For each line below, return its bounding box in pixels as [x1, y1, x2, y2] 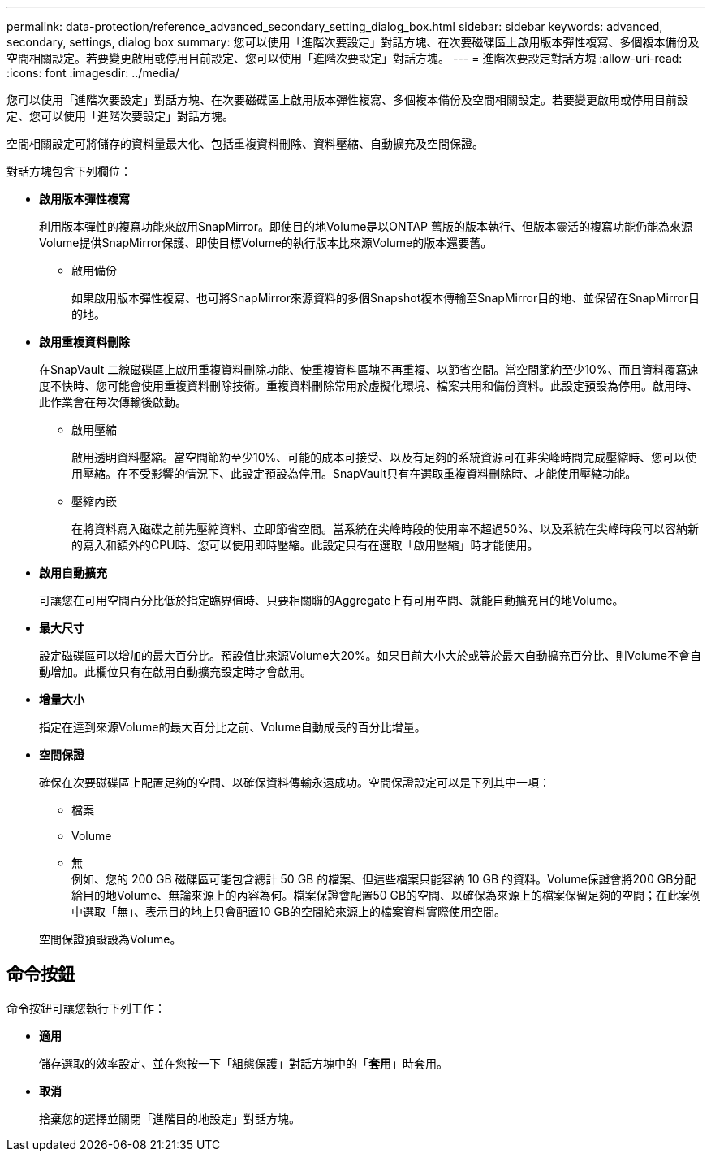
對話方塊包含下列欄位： [6, 164, 131, 178]
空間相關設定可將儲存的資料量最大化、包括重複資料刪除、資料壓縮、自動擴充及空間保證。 [6, 137, 484, 150]
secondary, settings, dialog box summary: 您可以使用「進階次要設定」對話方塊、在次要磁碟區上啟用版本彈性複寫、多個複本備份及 [6, 35, 700, 49]
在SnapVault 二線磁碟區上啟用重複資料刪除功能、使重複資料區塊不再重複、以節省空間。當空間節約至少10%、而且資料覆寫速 [39, 362, 699, 376]
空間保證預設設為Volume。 [39, 932, 182, 946]
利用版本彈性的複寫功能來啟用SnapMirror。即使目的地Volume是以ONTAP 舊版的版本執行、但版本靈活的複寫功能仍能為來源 [39, 219, 692, 233]
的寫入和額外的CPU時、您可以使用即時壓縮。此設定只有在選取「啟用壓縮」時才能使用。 [71, 538, 539, 552]
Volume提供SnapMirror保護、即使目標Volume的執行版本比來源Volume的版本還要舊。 [39, 236, 493, 249]
